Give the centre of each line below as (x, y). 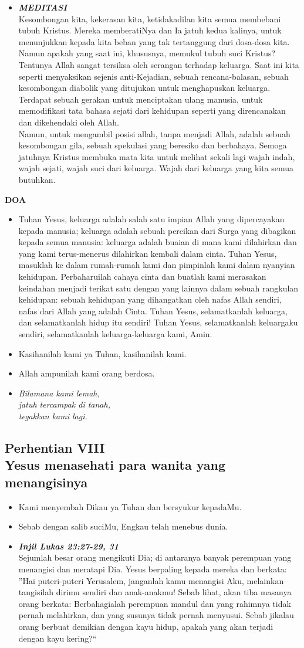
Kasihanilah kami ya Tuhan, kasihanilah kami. (102, 353)
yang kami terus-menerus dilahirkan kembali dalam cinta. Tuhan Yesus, (148, 253)
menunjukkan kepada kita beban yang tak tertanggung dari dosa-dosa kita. (154, 41)
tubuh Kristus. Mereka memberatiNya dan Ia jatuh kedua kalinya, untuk (150, 30)
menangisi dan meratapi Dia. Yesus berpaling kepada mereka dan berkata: (153, 569)
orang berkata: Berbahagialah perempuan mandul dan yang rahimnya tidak (155, 603)
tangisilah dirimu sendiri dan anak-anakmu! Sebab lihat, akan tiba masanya (155, 592)
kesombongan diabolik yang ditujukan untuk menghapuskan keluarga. (144, 88)
